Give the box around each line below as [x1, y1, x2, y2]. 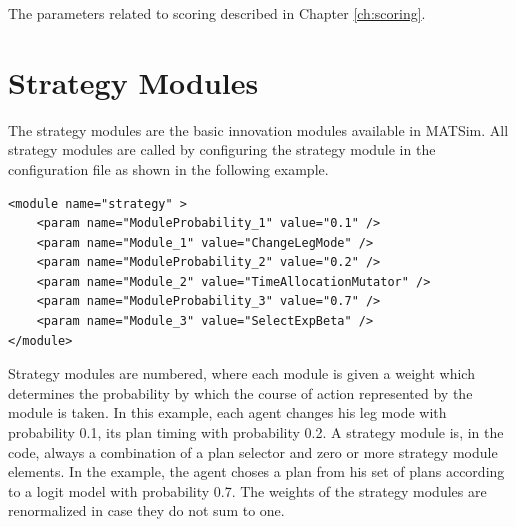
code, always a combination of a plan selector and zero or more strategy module [8, 441, 498, 462]
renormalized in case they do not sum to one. [8, 500, 285, 521]
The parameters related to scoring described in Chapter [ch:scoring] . [8, 3, 426, 23]
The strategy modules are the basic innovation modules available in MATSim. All [8, 119, 509, 140]
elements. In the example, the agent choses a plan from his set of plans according [8, 461, 505, 482]
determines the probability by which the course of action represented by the [8, 382, 473, 403]
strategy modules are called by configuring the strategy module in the [8, 139, 436, 160]
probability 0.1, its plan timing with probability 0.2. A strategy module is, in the [8, 422, 504, 443]
